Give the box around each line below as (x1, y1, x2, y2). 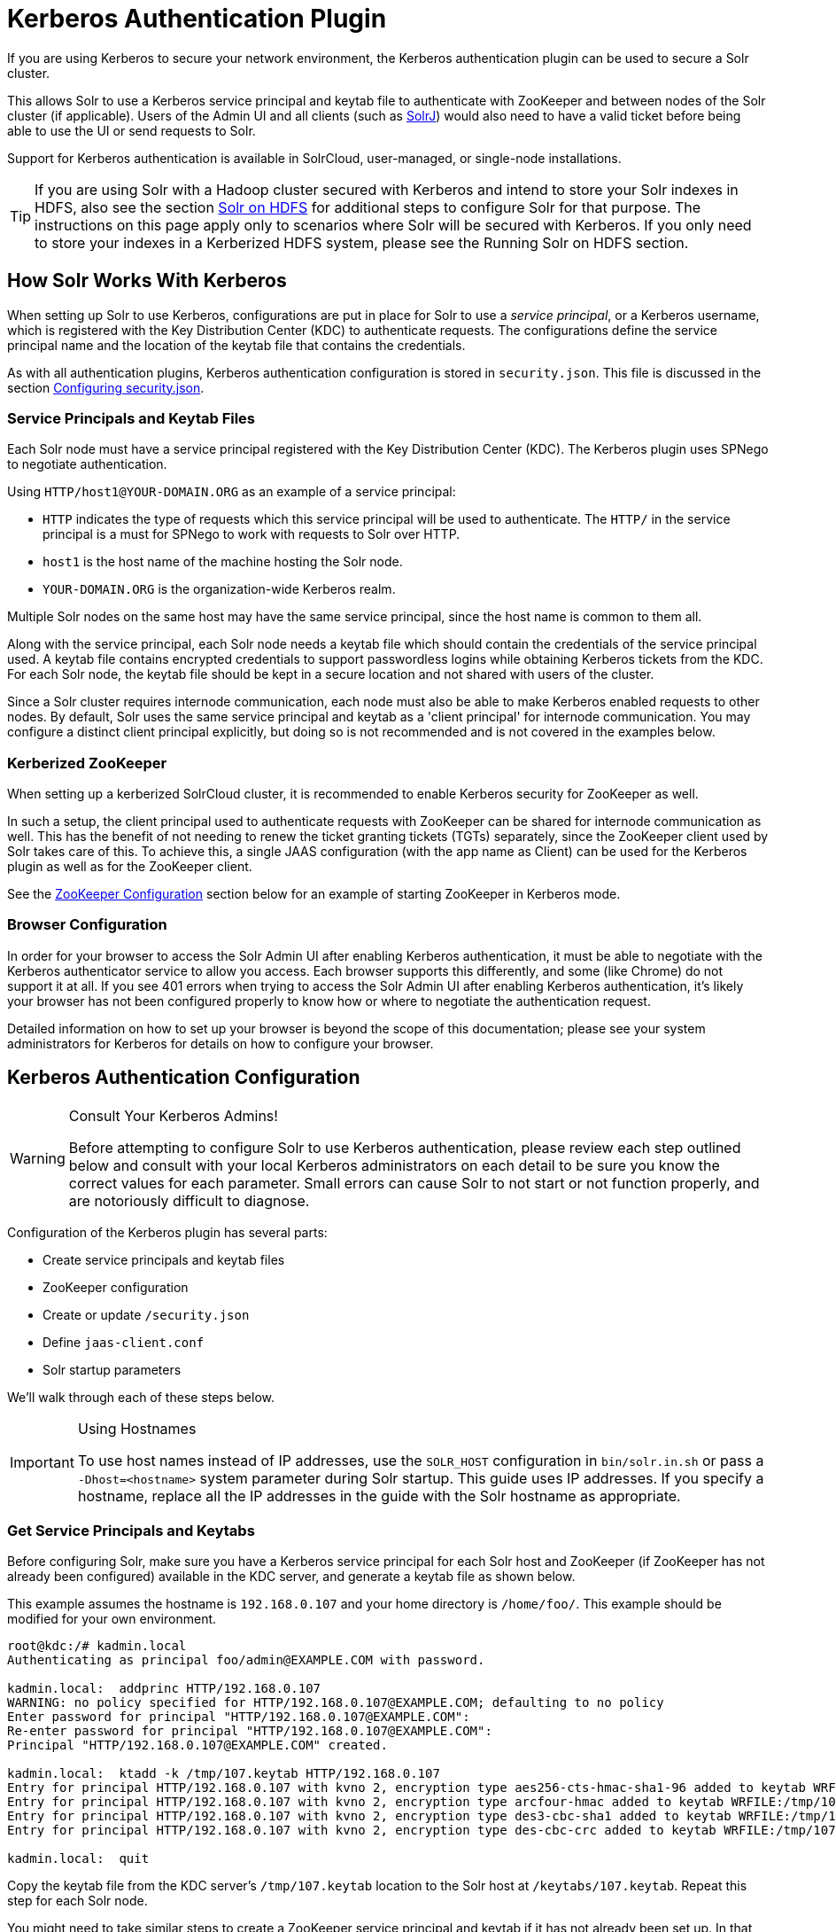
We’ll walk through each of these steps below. (7, 1389, 275, 1405)
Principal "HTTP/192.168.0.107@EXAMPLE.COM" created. (7, 1738, 388, 1753)
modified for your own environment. (7, 1611, 217, 1627)
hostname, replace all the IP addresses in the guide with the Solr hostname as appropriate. (77, 1486, 681, 1505)
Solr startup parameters (43, 1361, 182, 1377)
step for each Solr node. (7, 1893, 148, 1909)
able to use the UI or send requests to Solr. (7, 122, 256, 138)
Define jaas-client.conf (43, 1334, 205, 1350)
